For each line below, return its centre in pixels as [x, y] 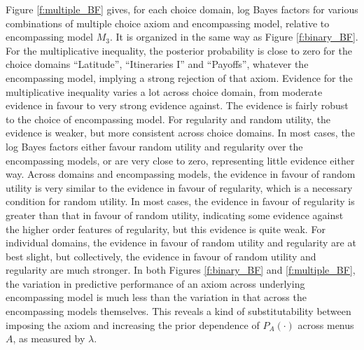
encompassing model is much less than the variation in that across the [156, 297]
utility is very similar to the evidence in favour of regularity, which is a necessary [179, 187]
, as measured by [49, 338]
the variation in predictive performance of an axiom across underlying [155, 283]
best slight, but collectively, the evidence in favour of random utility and [161, 256]
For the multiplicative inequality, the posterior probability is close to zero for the [179, 50]
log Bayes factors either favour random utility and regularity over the [154, 146]
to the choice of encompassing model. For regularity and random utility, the [168, 119]
